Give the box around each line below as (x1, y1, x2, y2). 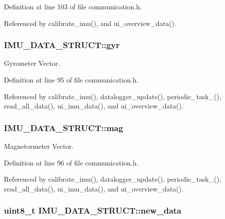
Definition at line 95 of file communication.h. (4, 75, 139, 84)
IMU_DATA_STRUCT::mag (4, 121, 124, 134)
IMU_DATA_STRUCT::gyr (4, 39, 120, 51)
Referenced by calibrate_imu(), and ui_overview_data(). (4, 18, 176, 28)
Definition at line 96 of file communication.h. (4, 157, 139, 167)
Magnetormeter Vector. (4, 141, 74, 151)
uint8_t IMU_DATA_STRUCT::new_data (4, 204, 181, 217)
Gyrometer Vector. (4, 58, 60, 68)
